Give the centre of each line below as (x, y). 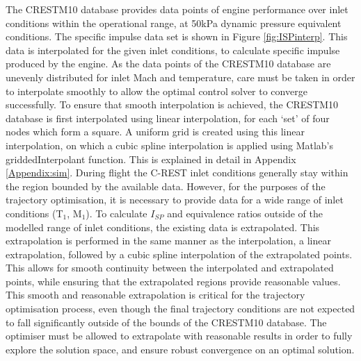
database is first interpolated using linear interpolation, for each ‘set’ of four (168, 118)
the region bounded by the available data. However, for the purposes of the (166, 186)
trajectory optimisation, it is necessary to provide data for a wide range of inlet (175, 200)
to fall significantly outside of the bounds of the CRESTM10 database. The (166, 322)
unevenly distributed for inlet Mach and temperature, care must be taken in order (180, 77)
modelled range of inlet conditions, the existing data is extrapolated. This (163, 227)
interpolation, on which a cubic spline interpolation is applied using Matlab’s (170, 145)
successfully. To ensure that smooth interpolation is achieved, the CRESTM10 (172, 104)
